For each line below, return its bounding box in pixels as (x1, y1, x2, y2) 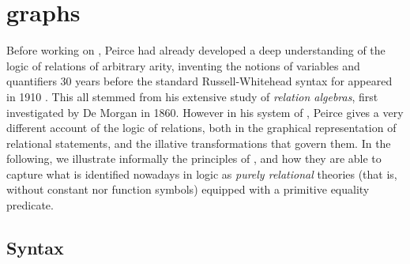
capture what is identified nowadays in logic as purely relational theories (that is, (6, 165, 397, 182)
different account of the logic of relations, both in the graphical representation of (6, 119, 397, 136)
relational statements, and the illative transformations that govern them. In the (6, 134, 391, 151)
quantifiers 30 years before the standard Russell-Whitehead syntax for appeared (6, 73, 393, 89)
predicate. (6, 197, 54, 213)
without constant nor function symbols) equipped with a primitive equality (6, 181, 370, 198)
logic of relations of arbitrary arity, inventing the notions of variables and (6, 57, 360, 74)
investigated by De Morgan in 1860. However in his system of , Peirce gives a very (6, 104, 404, 120)
